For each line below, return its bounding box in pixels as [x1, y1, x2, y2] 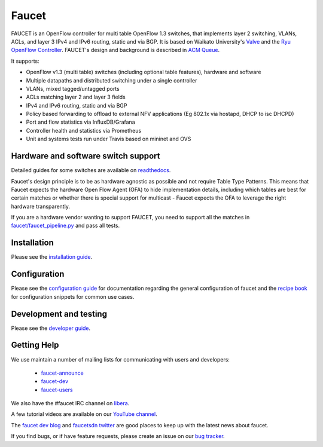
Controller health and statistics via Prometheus [26, 127, 142, 134]
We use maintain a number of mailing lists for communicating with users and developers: [11, 356, 230, 363]
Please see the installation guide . [11, 253, 93, 261]
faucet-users [41, 386, 73, 393]
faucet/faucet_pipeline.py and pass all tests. [11, 222, 120, 229]
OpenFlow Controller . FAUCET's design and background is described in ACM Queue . [11, 47, 220, 54]
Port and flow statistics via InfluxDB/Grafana [26, 118, 135, 125]
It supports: [11, 57, 40, 65]
